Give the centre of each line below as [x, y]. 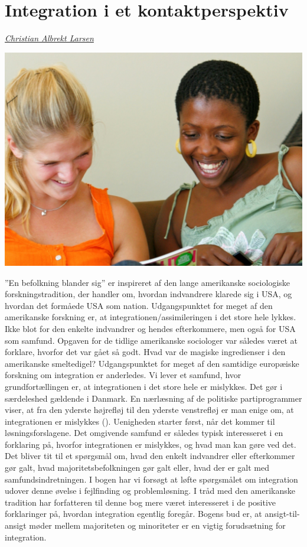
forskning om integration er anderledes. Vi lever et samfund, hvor [123, 375]
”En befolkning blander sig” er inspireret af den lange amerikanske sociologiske [148, 282]
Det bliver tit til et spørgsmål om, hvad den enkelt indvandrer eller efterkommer [150, 456]
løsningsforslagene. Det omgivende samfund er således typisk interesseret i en [144, 433]
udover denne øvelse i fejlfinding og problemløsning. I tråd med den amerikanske [150, 491]
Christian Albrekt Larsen [49, 38]
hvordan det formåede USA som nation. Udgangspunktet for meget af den [139, 305]
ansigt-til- [282, 514]
